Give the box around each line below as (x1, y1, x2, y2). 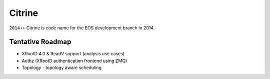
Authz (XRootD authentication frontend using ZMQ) (21, 58, 127, 64)
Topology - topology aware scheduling (21, 65, 102, 71)
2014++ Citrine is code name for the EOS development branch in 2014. (9, 25, 155, 31)
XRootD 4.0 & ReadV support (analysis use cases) (21, 51, 125, 57)
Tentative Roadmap (9, 38, 71, 46)
